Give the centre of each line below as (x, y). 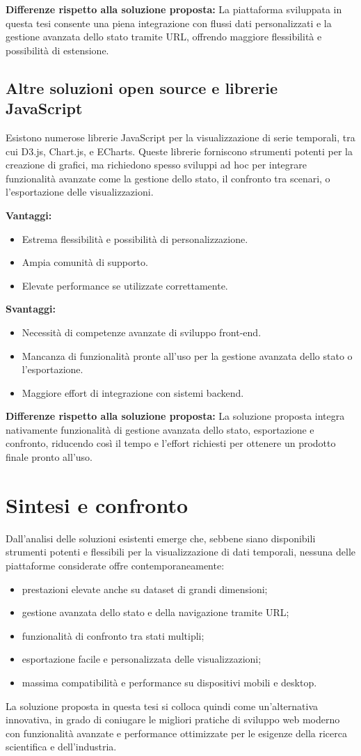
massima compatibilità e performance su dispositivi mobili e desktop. (169, 682)
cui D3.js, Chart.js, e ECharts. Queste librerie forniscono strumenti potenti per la (179, 151)
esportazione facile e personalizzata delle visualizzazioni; (142, 659)
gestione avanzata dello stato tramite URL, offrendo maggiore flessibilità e (164, 37)
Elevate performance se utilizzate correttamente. (125, 285)
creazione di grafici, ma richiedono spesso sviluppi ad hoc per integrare (156, 165)
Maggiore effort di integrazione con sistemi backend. (133, 392)
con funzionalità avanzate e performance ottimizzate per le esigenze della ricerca (176, 733)
